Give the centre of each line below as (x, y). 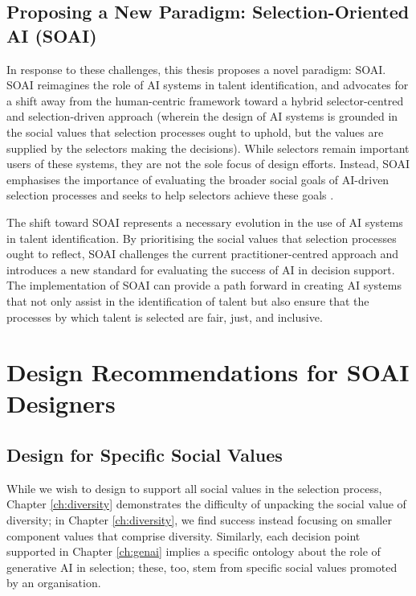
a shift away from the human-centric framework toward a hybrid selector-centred (205, 100)
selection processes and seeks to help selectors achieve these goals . (170, 195)
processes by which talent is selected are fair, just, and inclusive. (165, 316)
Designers (61, 403)
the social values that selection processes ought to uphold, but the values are (195, 132)
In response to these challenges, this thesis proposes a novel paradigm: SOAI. (196, 69)
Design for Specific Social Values (145, 455)
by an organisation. (54, 583)
